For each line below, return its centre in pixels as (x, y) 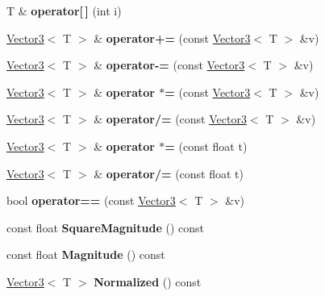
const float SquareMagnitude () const (106, 227)
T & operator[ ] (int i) (64, 10)
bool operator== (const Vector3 (91, 200)
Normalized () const (148, 281)
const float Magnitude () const (86, 254)
